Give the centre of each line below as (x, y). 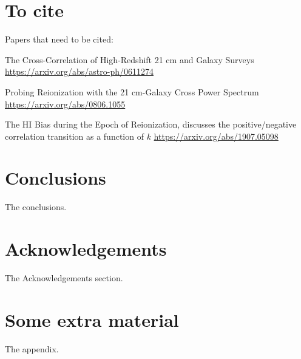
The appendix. (32, 348)
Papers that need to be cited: (59, 39)
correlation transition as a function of (74, 136)
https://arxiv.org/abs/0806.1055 (65, 104)
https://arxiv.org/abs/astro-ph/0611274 (79, 71)
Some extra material (92, 319)
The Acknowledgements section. (64, 278)
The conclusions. (36, 207)
